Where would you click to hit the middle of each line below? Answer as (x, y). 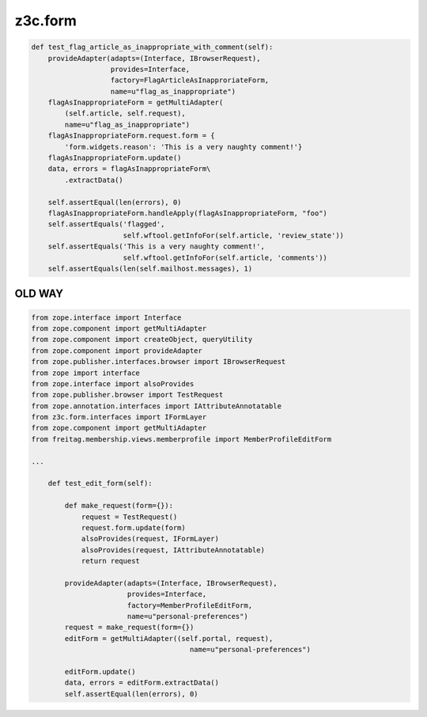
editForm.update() (100, 672)
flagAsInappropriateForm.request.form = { (131, 136)
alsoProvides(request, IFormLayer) (150, 539)
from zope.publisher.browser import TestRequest (127, 395)
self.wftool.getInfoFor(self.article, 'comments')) (225, 258)
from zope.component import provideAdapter (117, 351)
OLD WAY (39, 294)
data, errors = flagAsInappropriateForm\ (129, 169)
